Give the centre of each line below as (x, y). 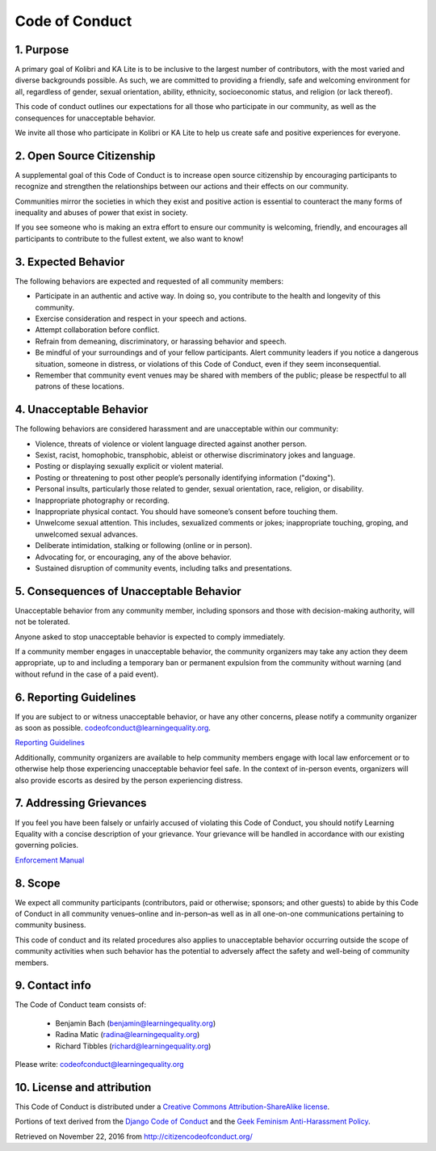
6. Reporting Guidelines (75, 697)
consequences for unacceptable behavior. (85, 118)
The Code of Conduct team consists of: (81, 1005)
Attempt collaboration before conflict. (97, 330)
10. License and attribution (83, 1087)
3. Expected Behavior (70, 261)
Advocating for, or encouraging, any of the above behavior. (133, 557)
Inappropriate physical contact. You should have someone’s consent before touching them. (187, 511)
